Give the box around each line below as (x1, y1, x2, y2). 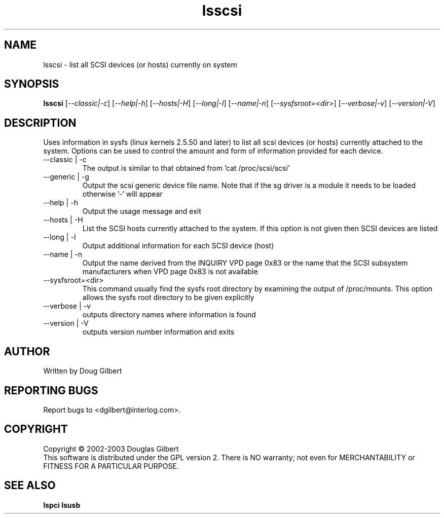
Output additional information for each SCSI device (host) (82, 241, 274, 250)
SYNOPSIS (4, 78, 59, 91)
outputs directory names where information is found (82, 310, 256, 319)
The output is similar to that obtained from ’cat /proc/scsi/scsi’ (82, 164, 290, 173)
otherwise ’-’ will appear (82, 190, 163, 199)
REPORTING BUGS (4, 384, 98, 397)
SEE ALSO (4, 479, 56, 492)
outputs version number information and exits (82, 327, 235, 337)
